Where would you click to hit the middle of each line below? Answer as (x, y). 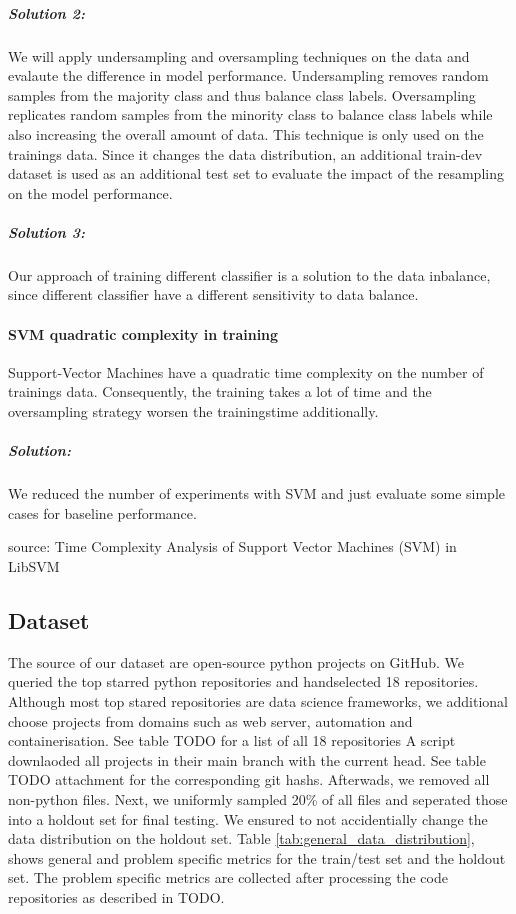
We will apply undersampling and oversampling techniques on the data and (239, 55)
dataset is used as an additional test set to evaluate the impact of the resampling (256, 173)
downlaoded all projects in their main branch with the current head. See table (247, 759)
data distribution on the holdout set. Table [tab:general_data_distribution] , (241, 838)
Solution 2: (47, 12)
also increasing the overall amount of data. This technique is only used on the (246, 133)
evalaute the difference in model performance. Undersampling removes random (248, 75)
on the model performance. (90, 192)
